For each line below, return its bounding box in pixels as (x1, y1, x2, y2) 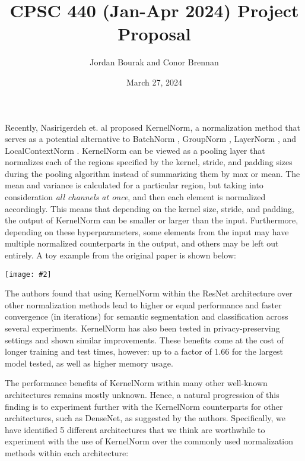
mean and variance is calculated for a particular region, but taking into (5, 179, 263, 191)
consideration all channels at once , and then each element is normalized (5, 191, 266, 203)
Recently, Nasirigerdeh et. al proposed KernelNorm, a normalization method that (5, 121, 301, 133)
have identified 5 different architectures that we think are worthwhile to (5, 423, 265, 435)
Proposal (117, 21, 191, 46)
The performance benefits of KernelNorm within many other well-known (5, 377, 268, 389)
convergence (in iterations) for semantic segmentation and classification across (5, 310, 288, 323)
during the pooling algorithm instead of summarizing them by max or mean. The (5, 167, 300, 179)
